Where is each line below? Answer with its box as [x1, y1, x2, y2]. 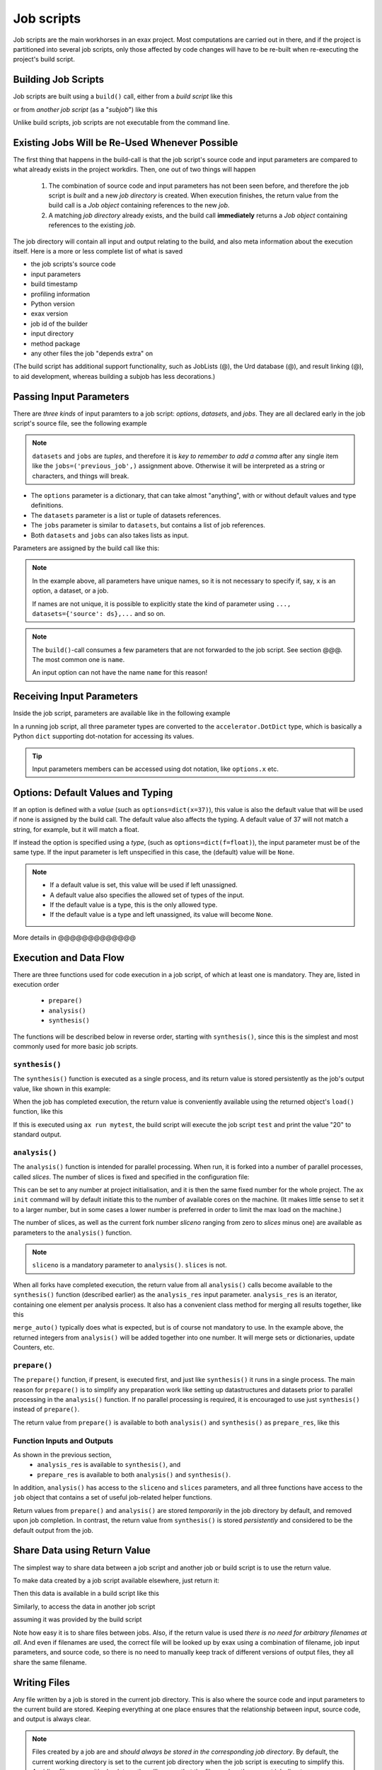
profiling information [30, 290, 91, 298]
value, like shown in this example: [13, 1084, 111, 1093]
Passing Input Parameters [13, 390, 129, 403]
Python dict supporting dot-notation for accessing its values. [13, 732, 195, 741]
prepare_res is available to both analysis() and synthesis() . [37, 1470, 231, 1479]
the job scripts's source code [30, 260, 116, 268]
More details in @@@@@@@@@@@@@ [13, 933, 136, 942]
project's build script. [13, 55, 76, 64]
